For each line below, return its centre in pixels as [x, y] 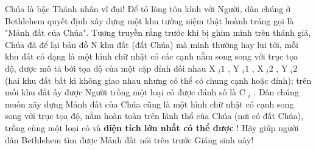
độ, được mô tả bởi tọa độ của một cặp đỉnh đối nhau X [110, 68]
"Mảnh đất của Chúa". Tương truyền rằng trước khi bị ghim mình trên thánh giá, [158, 32]
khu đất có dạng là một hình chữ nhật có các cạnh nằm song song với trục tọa [152, 56]
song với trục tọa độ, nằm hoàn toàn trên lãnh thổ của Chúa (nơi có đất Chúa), [154, 116]
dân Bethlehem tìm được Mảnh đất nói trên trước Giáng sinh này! [129, 139]
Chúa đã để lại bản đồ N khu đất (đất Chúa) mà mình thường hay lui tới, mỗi [152, 44]
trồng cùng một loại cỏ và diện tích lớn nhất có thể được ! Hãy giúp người [152, 127]
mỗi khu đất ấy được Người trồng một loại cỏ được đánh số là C [125, 92]
